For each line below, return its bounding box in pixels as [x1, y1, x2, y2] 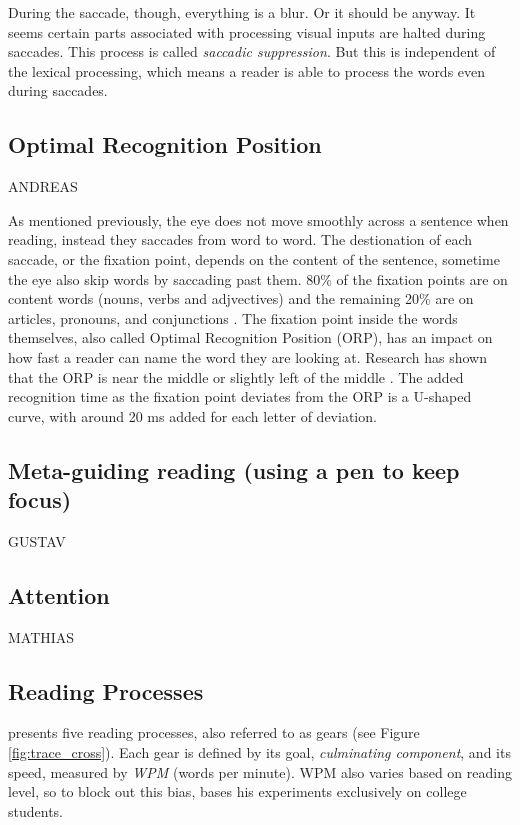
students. [8, 800, 63, 821]
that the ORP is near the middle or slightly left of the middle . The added [8, 366, 464, 387]
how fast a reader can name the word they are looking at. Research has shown [8, 346, 487, 367]
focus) [8, 484, 72, 515]
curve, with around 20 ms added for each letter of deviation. [8, 405, 377, 426]
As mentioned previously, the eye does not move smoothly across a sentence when [8, 209, 509, 230]
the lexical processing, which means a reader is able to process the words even [8, 60, 486, 81]
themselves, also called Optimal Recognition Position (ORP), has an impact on [8, 327, 493, 348]
